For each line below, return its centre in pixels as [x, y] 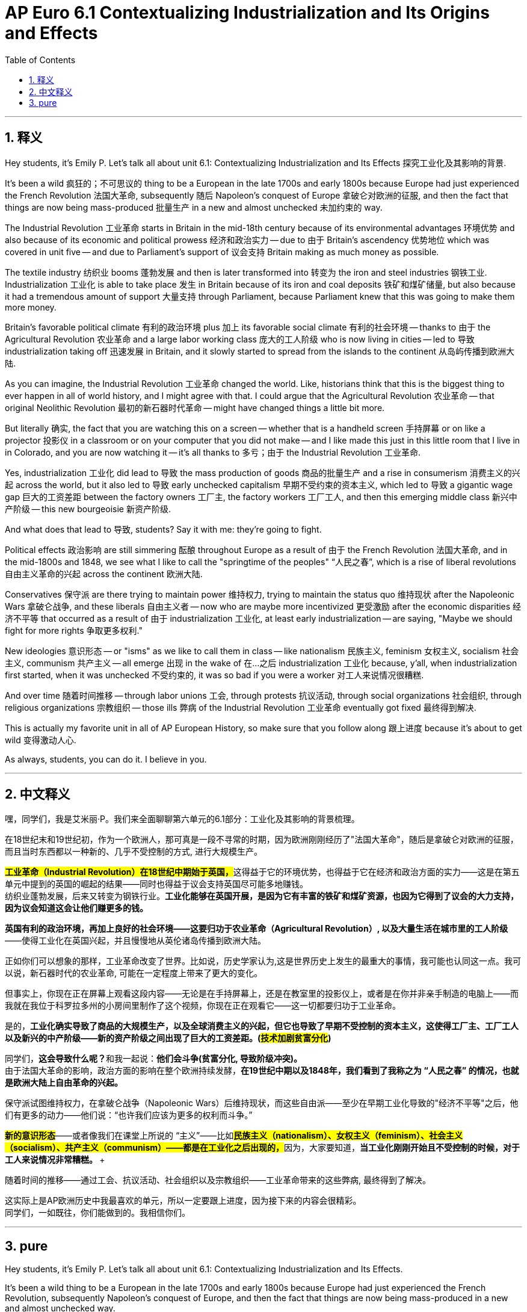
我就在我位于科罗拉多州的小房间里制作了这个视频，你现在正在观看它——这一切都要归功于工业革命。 [203, 1006]
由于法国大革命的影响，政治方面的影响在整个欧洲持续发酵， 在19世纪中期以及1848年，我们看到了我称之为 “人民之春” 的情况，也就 [262, 1071]
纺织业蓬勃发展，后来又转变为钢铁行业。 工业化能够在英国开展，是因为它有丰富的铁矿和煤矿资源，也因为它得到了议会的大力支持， [262, 896]
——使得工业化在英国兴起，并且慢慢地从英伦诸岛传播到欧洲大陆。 [135, 941]
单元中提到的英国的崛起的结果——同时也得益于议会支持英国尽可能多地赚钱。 [156, 884]
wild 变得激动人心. [41, 740]
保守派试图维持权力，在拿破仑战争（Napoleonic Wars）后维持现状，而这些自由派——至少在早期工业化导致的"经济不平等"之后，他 [262, 1103]
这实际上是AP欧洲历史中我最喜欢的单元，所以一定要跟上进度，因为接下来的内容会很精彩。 [183, 1201]
